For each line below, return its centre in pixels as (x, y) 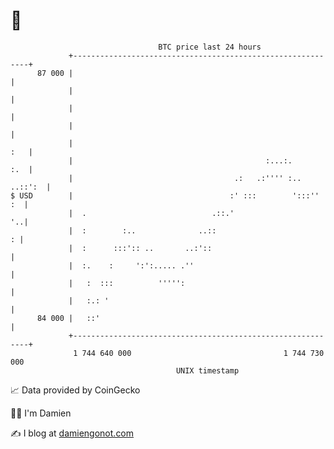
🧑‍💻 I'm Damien (41, 413)
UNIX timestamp (207, 370)
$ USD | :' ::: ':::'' (165, 195)
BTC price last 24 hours (210, 47)
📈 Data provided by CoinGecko (75, 390)
